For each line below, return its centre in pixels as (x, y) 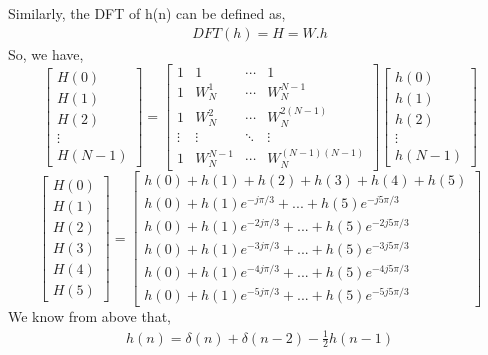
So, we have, (46, 53)
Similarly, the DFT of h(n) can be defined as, (147, 13)
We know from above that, (89, 316)
